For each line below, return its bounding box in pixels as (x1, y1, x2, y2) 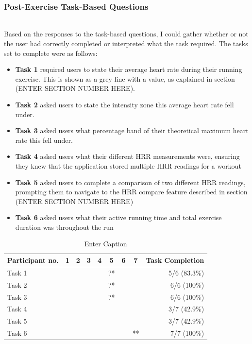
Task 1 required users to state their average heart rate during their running (15, 64, 242, 74)
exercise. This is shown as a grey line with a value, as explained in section (15, 73, 235, 84)
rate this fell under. (15, 135, 73, 145)
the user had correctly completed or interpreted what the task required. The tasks (4, 38, 248, 48)
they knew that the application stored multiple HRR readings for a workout (15, 160, 241, 171)
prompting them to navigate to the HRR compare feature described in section (15, 187, 248, 197)
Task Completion (146, 255, 204, 265)
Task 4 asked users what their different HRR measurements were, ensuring (15, 151, 240, 161)
